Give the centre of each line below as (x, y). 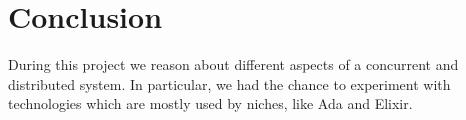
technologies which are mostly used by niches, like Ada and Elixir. (210, 103)
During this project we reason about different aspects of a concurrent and (233, 64)
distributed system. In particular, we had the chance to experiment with (229, 83)
